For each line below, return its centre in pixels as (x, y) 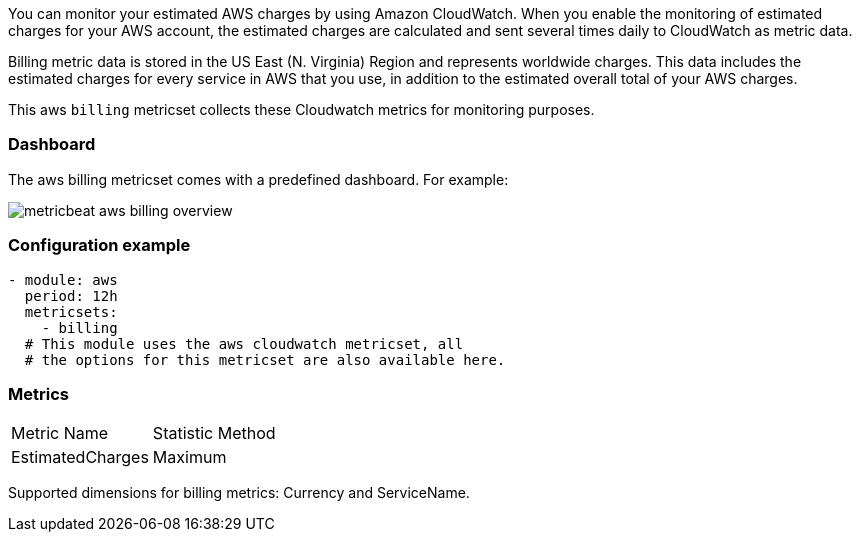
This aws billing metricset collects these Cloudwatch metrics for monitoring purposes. (301, 109)
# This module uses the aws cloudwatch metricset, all (244, 343)
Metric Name (60, 433)
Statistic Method (214, 433)
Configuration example (99, 245)
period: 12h (71, 295)
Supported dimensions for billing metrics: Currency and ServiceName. (239, 493)
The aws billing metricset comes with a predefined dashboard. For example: (258, 179)
